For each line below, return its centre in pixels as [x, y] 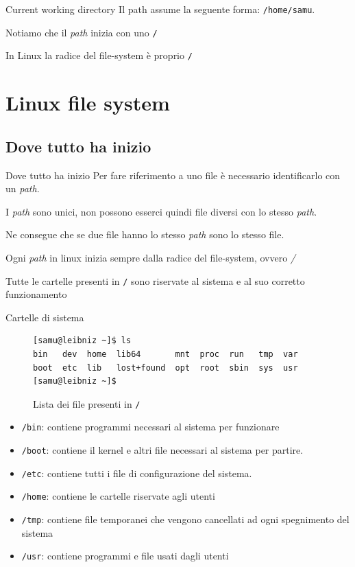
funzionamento [36, 294]
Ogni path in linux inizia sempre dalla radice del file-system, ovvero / [150, 257]
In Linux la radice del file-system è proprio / [99, 55]
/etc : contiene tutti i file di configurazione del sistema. [137, 473]
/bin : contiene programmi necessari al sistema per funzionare [150, 427]
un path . [23, 188]
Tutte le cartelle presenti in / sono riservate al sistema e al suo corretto [155, 280]
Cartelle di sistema [45, 317]
